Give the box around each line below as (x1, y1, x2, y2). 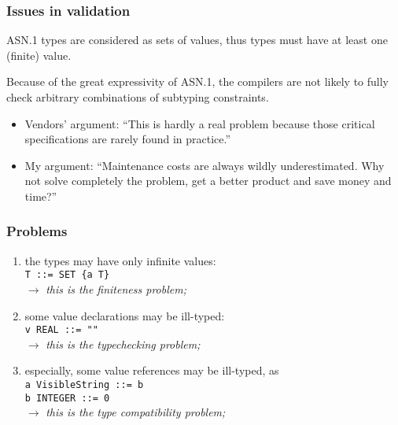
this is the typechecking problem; (46, 335, 201, 352)
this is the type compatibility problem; (46, 404, 226, 420)
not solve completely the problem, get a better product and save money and (24, 172, 392, 189)
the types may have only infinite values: (24, 252, 216, 268)
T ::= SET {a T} (24, 269, 110, 281)
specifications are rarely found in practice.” (24, 131, 231, 147)
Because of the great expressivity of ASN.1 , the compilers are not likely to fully (6, 73, 389, 90)
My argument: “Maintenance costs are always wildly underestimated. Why (24, 157, 385, 173)
